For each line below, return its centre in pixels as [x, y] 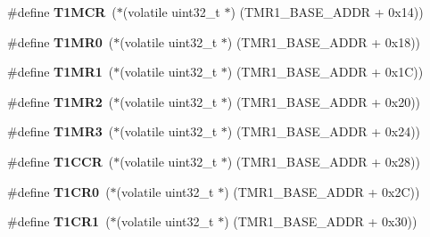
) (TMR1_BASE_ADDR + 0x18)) [324, 41]
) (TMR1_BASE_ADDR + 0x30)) [321, 221]
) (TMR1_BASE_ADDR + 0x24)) [324, 131]
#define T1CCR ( [61, 161]
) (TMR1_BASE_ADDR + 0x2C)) [322, 191]
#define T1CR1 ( [59, 221]
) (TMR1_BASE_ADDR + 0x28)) [323, 161]
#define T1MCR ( [62, 12]
